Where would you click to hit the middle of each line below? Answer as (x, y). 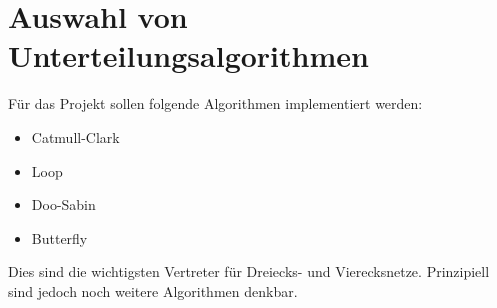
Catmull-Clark (75, 136)
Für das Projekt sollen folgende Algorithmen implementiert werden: (215, 103)
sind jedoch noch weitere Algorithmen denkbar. (153, 290)
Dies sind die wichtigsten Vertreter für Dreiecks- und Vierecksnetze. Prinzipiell (249, 271)
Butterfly (59, 237)
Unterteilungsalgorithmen (188, 55)
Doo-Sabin (63, 204)
